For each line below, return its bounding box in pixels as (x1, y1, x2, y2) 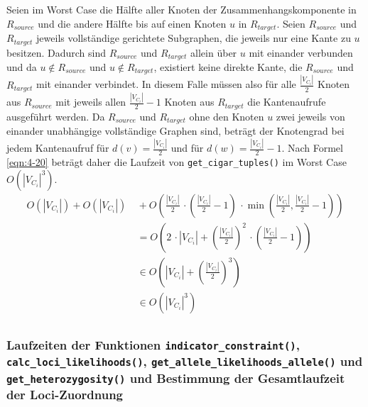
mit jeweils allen (55, 94, 126, 109)
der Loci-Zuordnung (6, 386, 124, 403)
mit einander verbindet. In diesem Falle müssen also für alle (36, 77, 296, 91)
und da (6, 59, 37, 74)
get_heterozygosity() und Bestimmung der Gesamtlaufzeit (6, 369, 345, 386)
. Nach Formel (281, 140, 343, 155)
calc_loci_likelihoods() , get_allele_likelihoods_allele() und (6, 352, 363, 370)
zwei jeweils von (276, 108, 345, 123)
